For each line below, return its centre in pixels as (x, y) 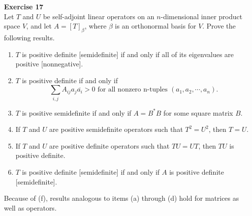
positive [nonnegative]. (49, 64)
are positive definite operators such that (110, 145)
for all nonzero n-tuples (133, 90)
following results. (29, 37)
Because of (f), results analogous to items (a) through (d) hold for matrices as (122, 198)
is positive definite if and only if (70, 80)
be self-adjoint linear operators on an (99, 16)
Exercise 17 (24, 6)
